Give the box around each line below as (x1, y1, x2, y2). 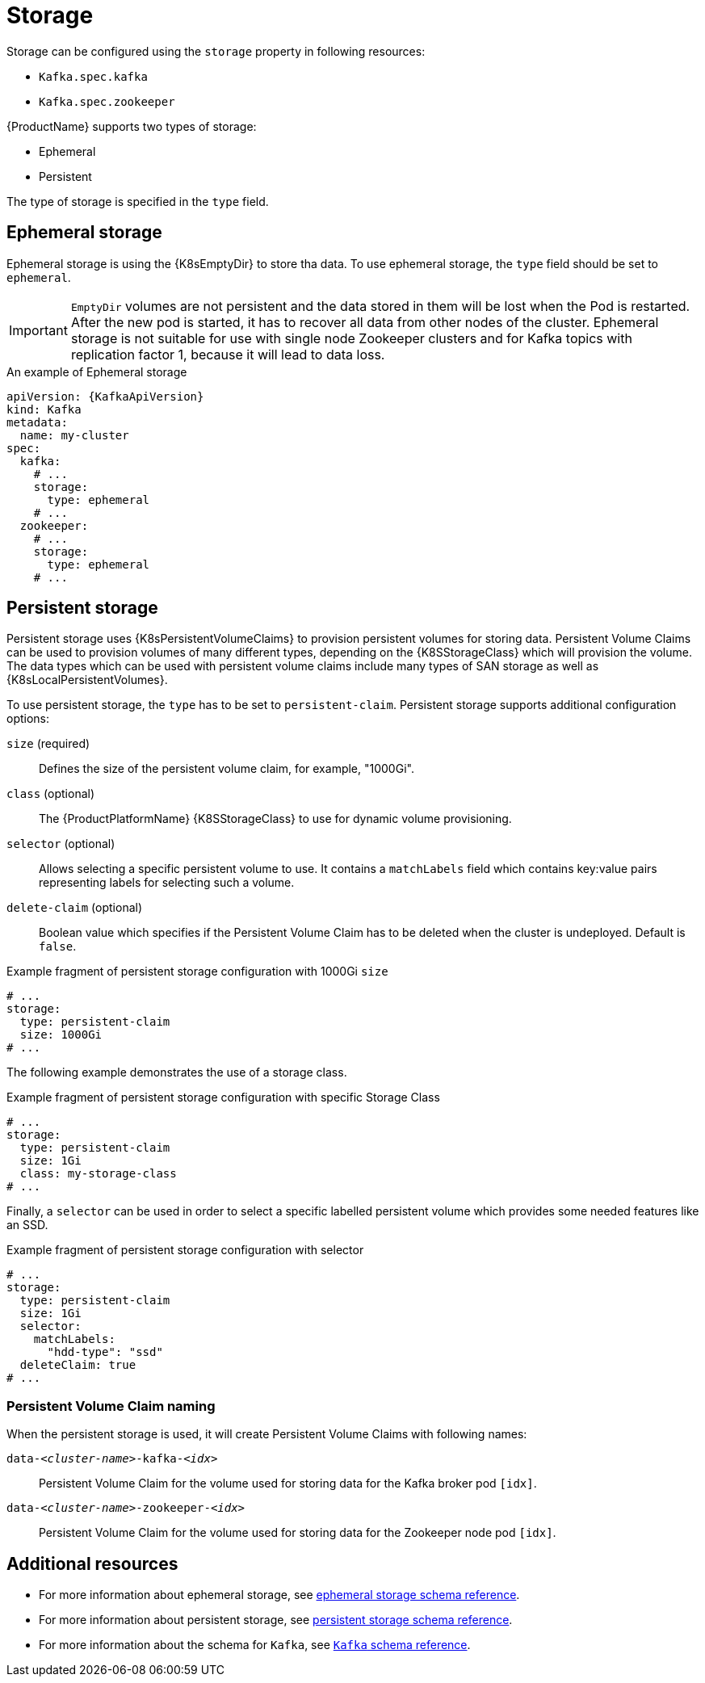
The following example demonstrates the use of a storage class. (6, 1065, 347, 1080)
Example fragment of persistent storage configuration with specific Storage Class (6, 1090, 440, 1105)
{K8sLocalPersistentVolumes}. (6, 673, 168, 687)
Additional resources (6, 1553, 178, 1574)
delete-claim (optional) (6, 900, 143, 915)
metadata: (6, 415, 68, 429)
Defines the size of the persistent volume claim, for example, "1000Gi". (39, 762, 414, 776)
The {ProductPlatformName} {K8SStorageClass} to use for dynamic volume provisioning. (39, 812, 512, 826)
